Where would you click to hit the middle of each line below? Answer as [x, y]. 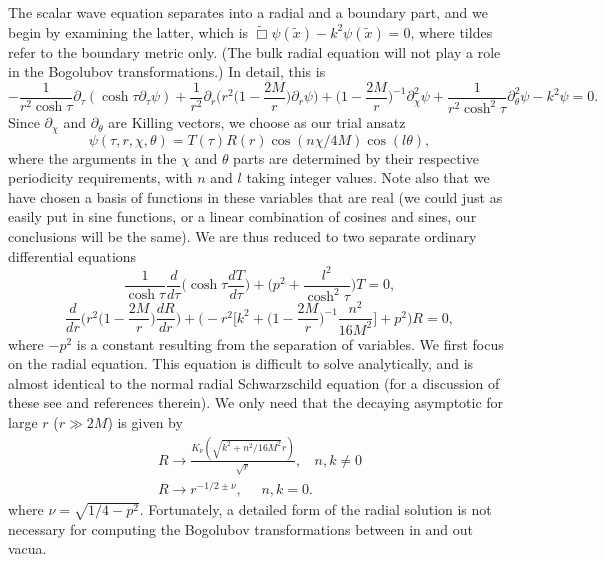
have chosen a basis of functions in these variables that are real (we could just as [255, 196]
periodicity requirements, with [100, 177]
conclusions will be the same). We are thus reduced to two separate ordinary [242, 236]
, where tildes [451, 31]
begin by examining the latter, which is [128, 31]
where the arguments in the [92, 157]
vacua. [27, 548]
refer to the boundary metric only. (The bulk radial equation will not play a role [254, 51]
